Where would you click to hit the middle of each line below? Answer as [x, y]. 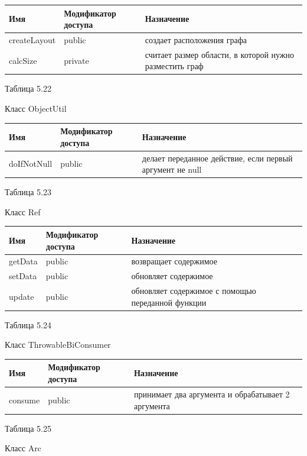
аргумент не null [172, 169]
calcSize [23, 60]
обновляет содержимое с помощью [194, 291]
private [76, 60]
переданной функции [169, 302]
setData [23, 276]
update [22, 296]
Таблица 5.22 [28, 88]
